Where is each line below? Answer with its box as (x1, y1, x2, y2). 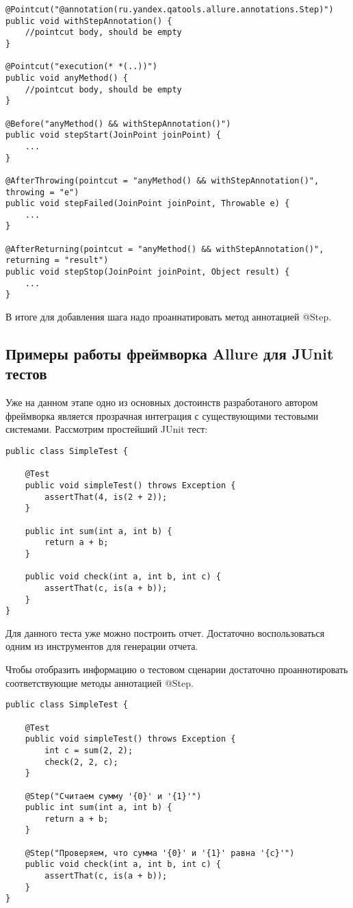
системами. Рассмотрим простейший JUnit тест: (5, 422, 208, 436)
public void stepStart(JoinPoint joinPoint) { (5, 130, 221, 140)
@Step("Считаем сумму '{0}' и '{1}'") (25, 791, 202, 801)
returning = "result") (5, 255, 109, 266)
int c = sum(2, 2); (44, 745, 133, 755)
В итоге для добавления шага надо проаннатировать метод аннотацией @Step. (5, 310, 332, 324)
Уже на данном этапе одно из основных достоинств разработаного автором (5, 395, 318, 409)
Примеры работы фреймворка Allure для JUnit (5, 343, 334, 364)
